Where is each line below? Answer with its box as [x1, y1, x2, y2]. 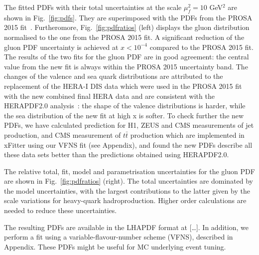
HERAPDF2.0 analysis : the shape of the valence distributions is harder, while [4, 100, 246, 111]
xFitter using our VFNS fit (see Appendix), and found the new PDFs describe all [4, 139, 253, 150]
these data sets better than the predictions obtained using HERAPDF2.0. [4, 149, 229, 160]
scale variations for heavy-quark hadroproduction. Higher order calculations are [4, 195, 247, 206]
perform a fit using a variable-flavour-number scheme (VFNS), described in [4, 232, 233, 242]
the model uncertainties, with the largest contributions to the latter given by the [4, 185, 250, 196]
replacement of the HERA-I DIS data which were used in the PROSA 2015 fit [4, 80, 242, 91]
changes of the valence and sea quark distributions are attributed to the [4, 71, 223, 81]
